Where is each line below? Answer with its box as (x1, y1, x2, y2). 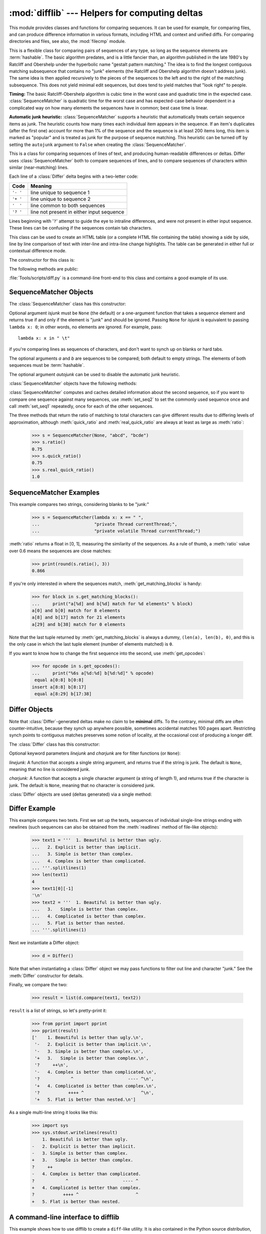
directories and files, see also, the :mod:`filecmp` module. (9, 39, 126, 44)
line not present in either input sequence (30, 208, 125, 215)
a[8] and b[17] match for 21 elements (32, 615, 126, 620)
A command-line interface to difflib (9, 1213, 119, 1222)
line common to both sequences (30, 202, 105, 209)
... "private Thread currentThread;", (32, 521, 177, 527)
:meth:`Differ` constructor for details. (9, 972, 84, 978)
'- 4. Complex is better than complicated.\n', (34, 1069, 157, 1075)
